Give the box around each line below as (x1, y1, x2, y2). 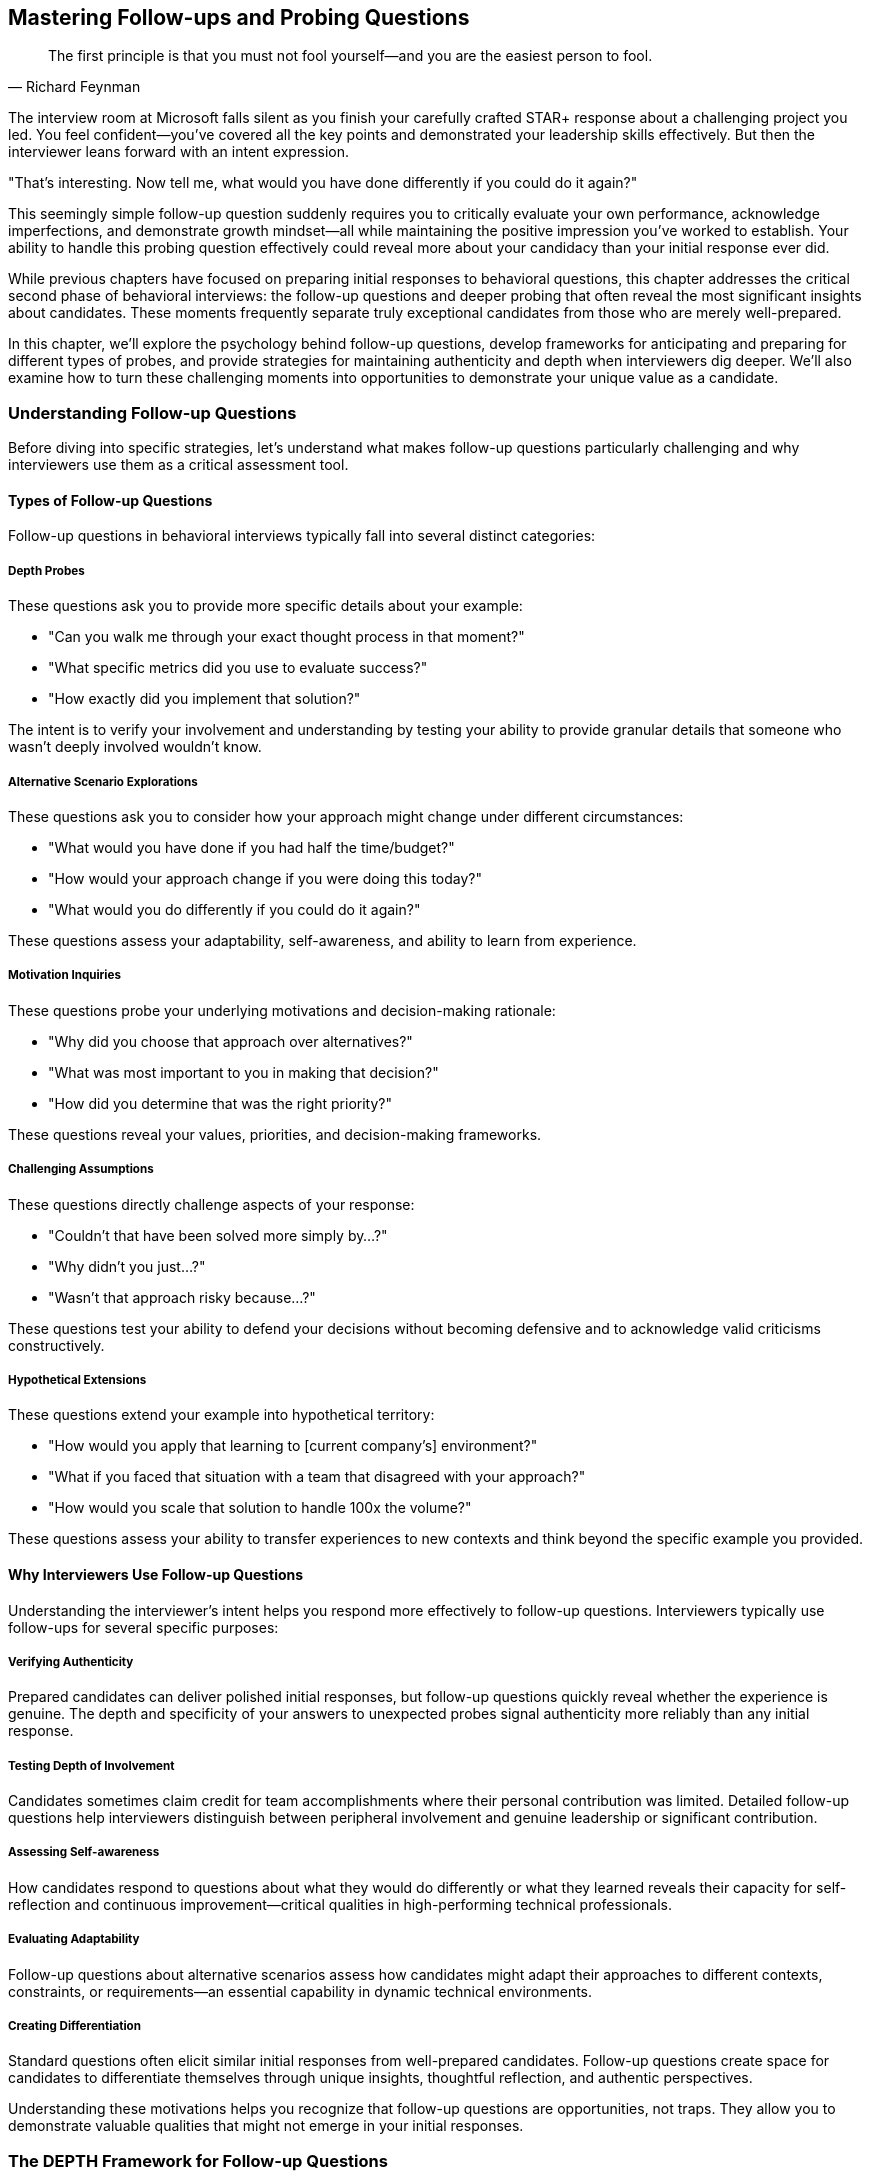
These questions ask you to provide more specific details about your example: (8, 597, 523, 615)
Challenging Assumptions (8, 1162, 154, 1177)
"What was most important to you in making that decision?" (48, 1063, 439, 1081)
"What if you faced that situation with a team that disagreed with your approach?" (48, 1468, 586, 1486)
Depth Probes (8, 563, 85, 578)
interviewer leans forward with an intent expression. (8, 143, 349, 161)
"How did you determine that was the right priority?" (48, 1094, 392, 1112)
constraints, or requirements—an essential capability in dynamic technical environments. (8, 1982, 593, 2000)
